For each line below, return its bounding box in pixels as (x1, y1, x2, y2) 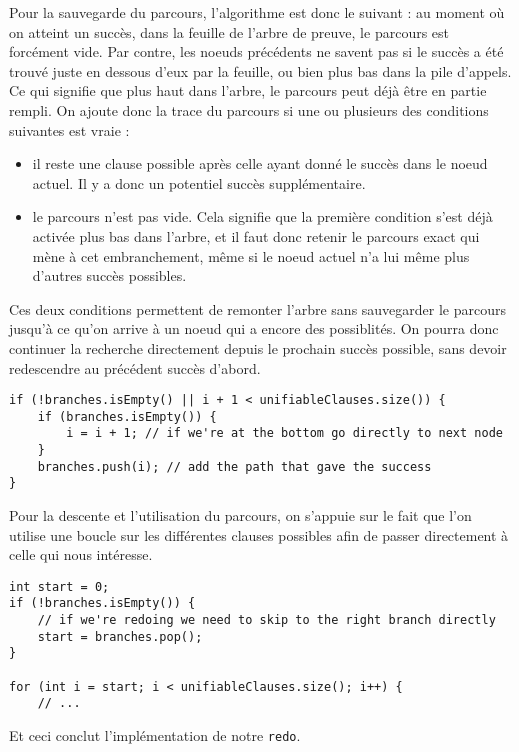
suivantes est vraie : (9, 119, 130, 140)
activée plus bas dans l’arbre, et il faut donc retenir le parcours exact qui (32, 225, 480, 246)
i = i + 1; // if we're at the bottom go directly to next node (66, 426, 503, 441)
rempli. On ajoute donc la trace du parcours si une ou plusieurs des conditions (9, 99, 489, 120)
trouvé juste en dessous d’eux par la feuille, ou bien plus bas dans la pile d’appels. (9, 60, 512, 81)
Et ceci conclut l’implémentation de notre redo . (9, 725, 301, 746)
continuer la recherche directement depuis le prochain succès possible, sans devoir (9, 337, 507, 358)
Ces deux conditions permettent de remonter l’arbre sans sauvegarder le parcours (9, 298, 507, 319)
